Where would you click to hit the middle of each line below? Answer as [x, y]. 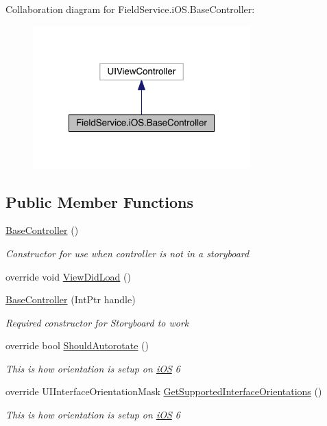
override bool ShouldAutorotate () [77, 345]
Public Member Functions [99, 201]
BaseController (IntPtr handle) [71, 299]
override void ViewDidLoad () [68, 276]
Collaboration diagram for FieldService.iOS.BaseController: [130, 9]
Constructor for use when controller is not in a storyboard [128, 253]
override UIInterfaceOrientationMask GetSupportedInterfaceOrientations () [164, 391]
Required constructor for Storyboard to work [97, 322]
